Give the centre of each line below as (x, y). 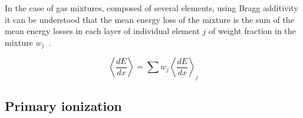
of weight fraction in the (252, 31)
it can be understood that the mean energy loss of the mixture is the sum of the (149, 19)
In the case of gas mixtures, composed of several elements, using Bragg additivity (151, 8)
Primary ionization (63, 106)
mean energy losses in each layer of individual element (102, 31)
